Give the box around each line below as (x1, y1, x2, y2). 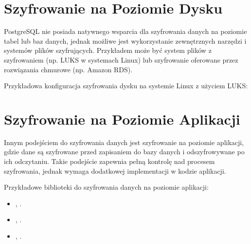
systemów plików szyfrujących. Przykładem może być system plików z (4, 45, 212, 55)
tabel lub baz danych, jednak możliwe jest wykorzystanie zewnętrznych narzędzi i (4, 35, 247, 46)
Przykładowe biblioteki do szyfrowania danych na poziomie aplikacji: (4, 182, 209, 192)
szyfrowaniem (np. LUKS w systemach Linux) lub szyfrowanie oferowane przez (4, 54, 238, 65)
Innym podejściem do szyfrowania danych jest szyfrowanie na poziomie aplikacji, (4, 137, 244, 147)
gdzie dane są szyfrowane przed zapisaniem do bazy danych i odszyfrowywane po (4, 146, 245, 157)
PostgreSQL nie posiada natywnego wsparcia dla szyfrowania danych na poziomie (4, 26, 247, 36)
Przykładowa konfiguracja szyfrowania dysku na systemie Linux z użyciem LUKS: (4, 81, 248, 91)
